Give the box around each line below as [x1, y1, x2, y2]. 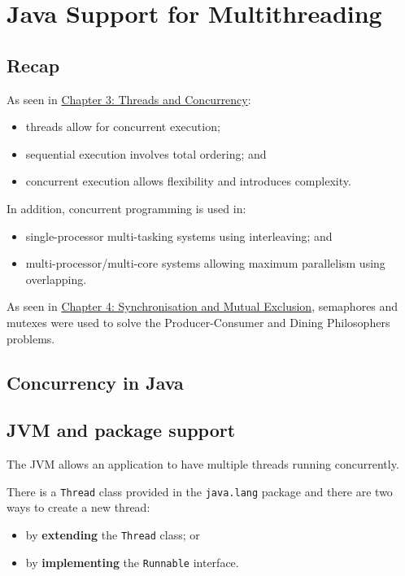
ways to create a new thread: [7, 499, 150, 516]
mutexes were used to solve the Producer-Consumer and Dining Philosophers [7, 313, 390, 330]
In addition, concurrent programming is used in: [7, 199, 246, 216]
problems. [7, 329, 55, 347]
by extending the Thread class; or [25, 526, 200, 543]
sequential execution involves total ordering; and [25, 145, 267, 162]
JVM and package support [7, 417, 236, 443]
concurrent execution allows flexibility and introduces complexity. [25, 172, 351, 190]
